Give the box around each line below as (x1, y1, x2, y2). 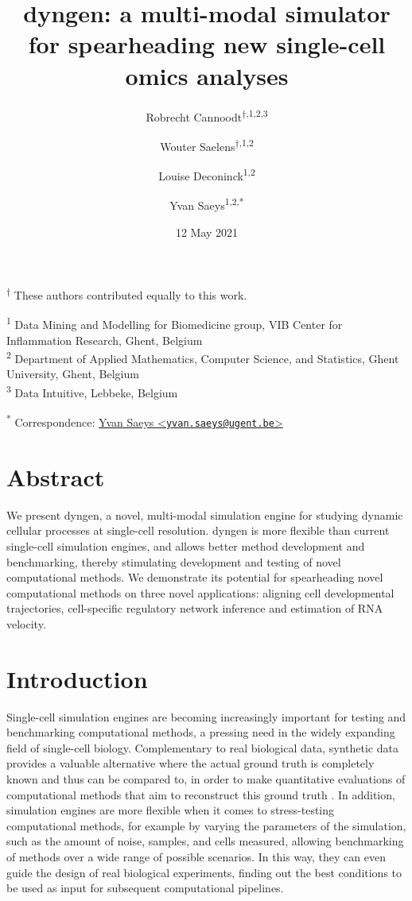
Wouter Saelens (160, 137, 235, 154)
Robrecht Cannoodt (146, 108, 243, 125)
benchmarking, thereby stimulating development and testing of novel (6, 553, 341, 570)
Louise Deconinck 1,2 (158, 165, 255, 184)
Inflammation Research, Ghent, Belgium (6, 331, 203, 348)
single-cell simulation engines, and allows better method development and (6, 537, 365, 554)
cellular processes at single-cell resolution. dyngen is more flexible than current (6, 522, 390, 539)
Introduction (6, 662, 148, 694)
